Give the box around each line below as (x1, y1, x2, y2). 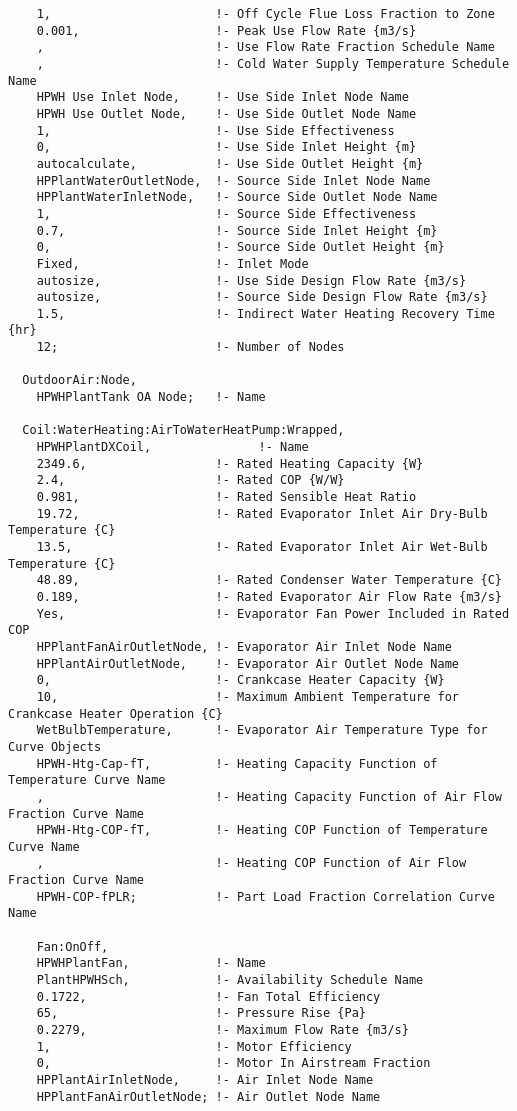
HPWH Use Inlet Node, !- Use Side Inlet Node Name (36, 90, 409, 105)
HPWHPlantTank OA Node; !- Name (36, 390, 266, 405)
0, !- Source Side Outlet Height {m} (36, 240, 445, 255)
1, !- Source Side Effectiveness (36, 206, 417, 221)
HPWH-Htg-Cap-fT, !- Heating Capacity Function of (36, 756, 438, 771)
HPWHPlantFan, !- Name (36, 956, 266, 971)
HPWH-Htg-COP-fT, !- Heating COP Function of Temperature (36, 823, 488, 838)
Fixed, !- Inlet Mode (36, 256, 309, 271)
